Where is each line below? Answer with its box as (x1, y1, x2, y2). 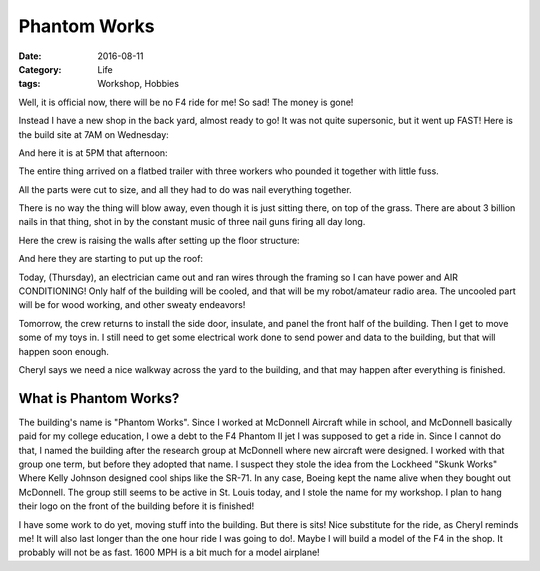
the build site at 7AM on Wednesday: (18, 128, 169, 140)
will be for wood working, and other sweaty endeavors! (18, 299, 246, 311)
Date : (18, 50, 42, 62)
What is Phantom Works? (18, 390, 180, 407)
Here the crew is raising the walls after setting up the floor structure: (18, 234, 300, 246)
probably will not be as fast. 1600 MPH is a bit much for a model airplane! (18, 546, 320, 559)
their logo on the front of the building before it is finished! (18, 500, 255, 512)
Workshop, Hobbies (97, 78, 180, 90)
